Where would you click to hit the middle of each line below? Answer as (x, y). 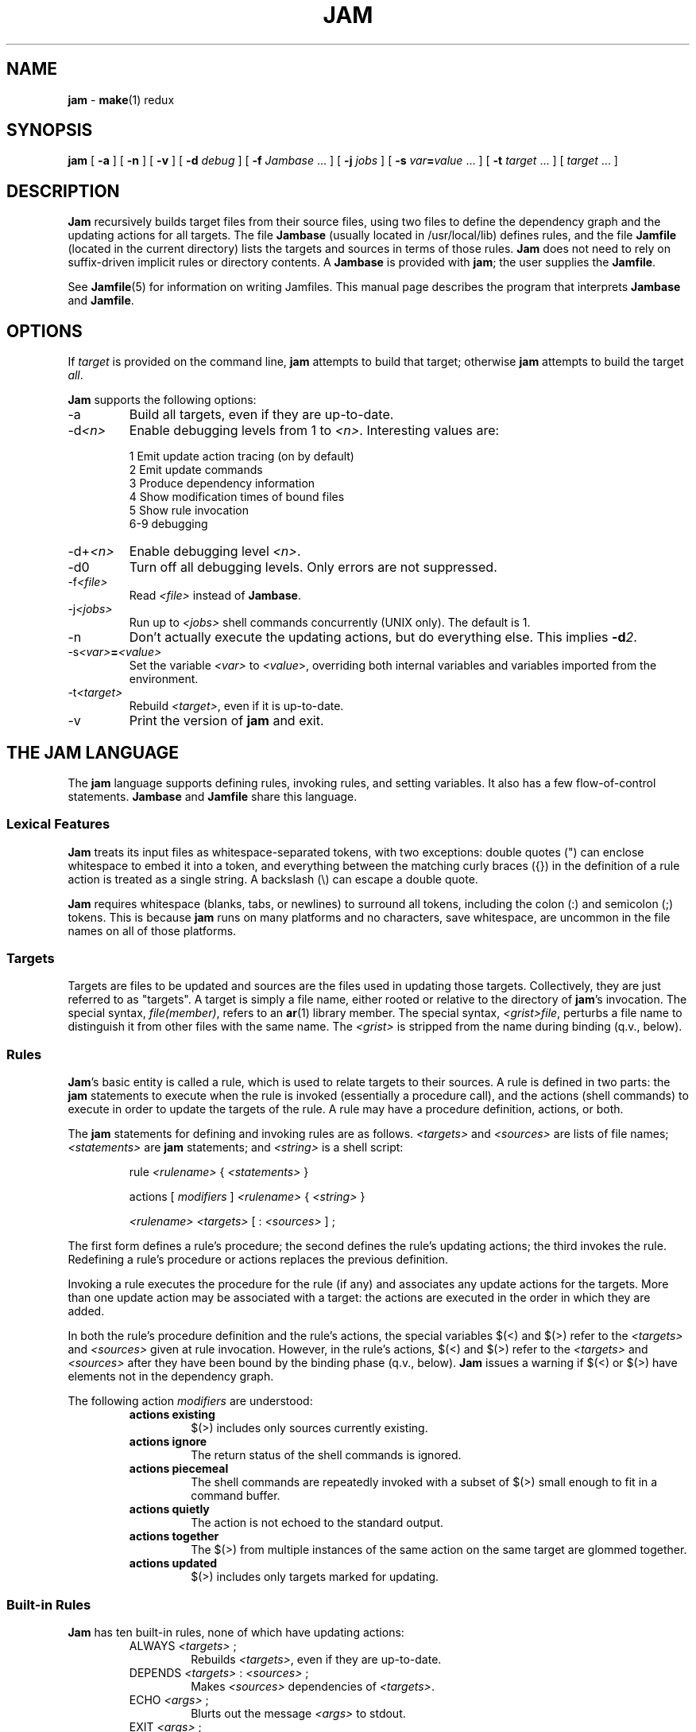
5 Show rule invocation (189, 511)
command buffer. (236, 1496)
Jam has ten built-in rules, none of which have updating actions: (236, 1632)
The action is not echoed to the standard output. (317, 1523)
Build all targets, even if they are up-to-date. (261, 415)
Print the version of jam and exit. (226, 721)
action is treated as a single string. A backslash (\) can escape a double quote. (273, 879)
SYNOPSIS (50, 130)
